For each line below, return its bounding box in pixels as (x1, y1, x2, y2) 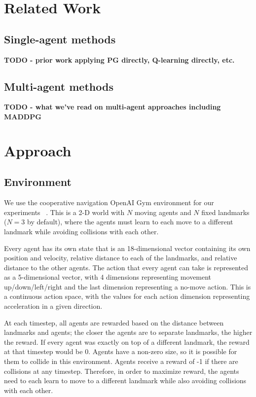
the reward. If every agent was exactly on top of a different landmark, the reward (4, 336, 250, 347)
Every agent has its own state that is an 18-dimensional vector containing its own (4, 243, 251, 253)
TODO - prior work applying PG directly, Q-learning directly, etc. (4, 54, 235, 65)
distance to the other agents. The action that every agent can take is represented (4, 262, 249, 272)
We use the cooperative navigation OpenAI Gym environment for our (4, 197, 214, 208)
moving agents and (134, 207, 191, 217)
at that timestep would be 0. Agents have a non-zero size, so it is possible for (4, 346, 237, 357)
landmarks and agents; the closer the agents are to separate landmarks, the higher (4, 327, 253, 337)
